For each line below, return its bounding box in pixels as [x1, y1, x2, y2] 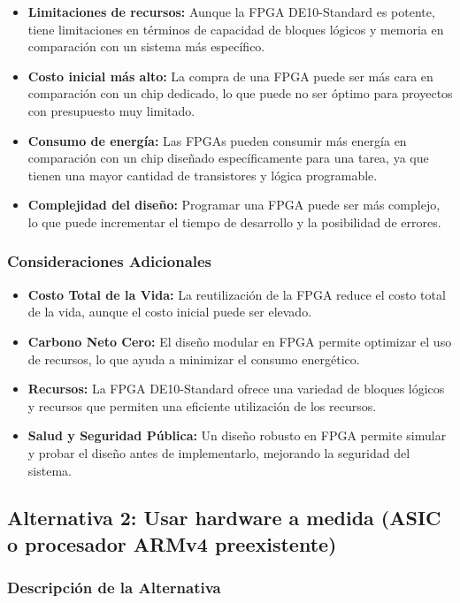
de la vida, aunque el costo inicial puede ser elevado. [27, 302, 312, 321]
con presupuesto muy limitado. [27, 101, 195, 119]
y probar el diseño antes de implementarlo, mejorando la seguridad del [27, 443, 410, 462]
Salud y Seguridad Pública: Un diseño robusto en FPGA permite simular [27, 426, 447, 445]
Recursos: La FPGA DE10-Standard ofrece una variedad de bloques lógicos [27, 379, 445, 398]
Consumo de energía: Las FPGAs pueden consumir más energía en [27, 131, 407, 149]
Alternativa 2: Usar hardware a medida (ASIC [7, 504, 441, 531]
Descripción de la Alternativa [7, 576, 221, 599]
